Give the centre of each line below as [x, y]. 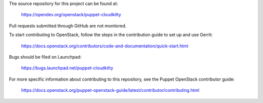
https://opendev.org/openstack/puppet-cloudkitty [71, 15]
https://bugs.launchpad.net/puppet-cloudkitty [67, 68]
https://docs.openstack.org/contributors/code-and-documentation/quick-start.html [105, 46]
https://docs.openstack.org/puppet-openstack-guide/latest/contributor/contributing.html [110, 90]
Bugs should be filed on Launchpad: [45, 57]
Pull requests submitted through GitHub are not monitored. [68, 26]
